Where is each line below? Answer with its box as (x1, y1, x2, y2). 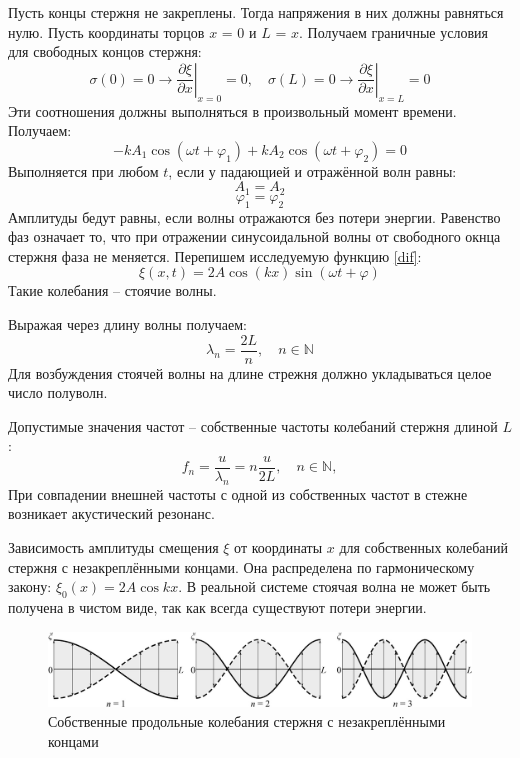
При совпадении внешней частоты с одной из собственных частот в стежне (8, 483, 468, 504)
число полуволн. (8, 382, 108, 403)
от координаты (234, 537, 323, 558)
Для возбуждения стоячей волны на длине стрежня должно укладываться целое (8, 362, 492, 383)
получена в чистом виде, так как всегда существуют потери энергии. (8, 597, 427, 618)
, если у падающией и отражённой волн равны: (168, 160, 457, 181)
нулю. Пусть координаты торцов (8, 21, 205, 42)
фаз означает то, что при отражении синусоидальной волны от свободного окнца (8, 226, 501, 247)
